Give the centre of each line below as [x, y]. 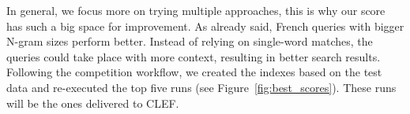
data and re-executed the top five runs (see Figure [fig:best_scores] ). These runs [201, 87]
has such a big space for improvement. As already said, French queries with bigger [205, 26]
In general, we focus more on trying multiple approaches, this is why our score [196, 10]
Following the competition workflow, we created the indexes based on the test [194, 72]
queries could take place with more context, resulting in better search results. [194, 56]
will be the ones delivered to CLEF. [93, 103]
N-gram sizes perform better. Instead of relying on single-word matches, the [190, 41]
